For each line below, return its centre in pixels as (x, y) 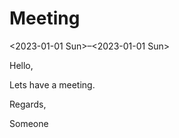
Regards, (28, 104)
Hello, (21, 65)
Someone (29, 123)
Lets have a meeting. (52, 84)
